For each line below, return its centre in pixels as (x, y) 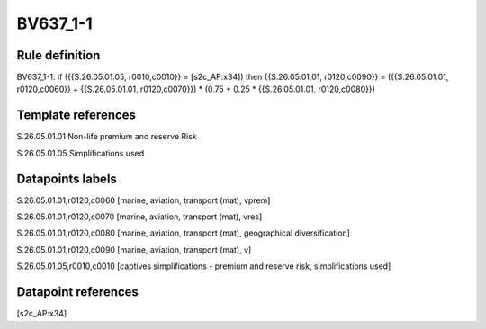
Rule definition (58, 55)
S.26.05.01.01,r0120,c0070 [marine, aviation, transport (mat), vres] (139, 217)
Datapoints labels (67, 178)
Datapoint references (78, 292)
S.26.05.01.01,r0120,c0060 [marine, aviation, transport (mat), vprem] (144, 200)
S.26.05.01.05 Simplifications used (81, 153)
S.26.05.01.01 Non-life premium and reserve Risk (107, 137)
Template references (76, 116)
